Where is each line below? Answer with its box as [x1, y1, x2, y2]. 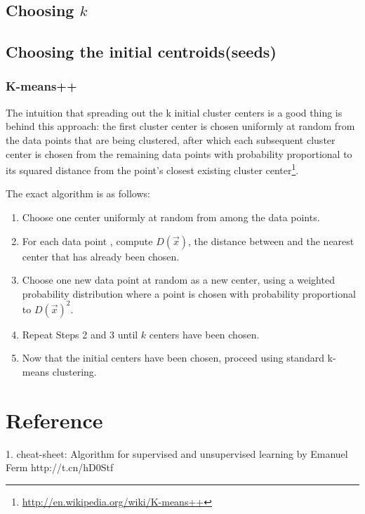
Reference [6, 405, 103, 434]
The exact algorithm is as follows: [6, 186, 150, 201]
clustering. [52, 364, 97, 379]
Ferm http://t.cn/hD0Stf [6, 460, 114, 475]
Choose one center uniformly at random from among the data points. [22, 210, 320, 224]
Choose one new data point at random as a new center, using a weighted [22, 272, 335, 287]
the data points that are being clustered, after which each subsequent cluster [6, 132, 336, 147]
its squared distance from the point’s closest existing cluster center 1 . [6, 161, 299, 177]
